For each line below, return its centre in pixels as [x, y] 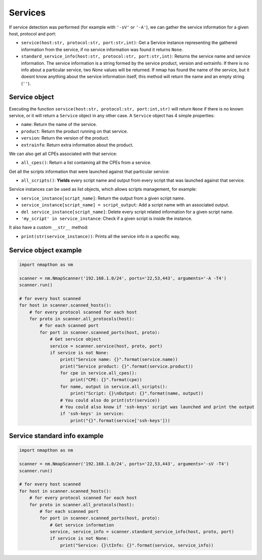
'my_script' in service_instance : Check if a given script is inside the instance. [107, 218]
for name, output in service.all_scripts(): [114, 387]
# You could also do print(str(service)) [110, 400]
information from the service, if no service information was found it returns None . [102, 49]
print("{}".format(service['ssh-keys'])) [120, 420]
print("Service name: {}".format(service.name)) [119, 359]
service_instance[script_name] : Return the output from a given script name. [103, 198]
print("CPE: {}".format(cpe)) [106, 380]
